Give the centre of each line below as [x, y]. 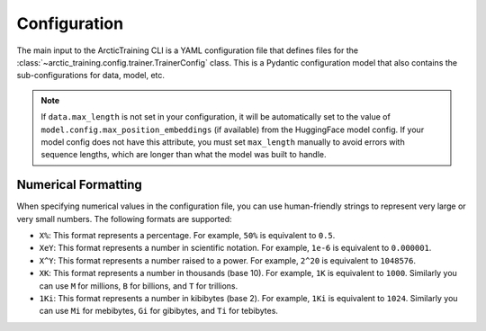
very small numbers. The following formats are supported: [125, 219]
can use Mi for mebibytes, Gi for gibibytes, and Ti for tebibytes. [159, 311]
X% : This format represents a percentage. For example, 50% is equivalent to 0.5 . [187, 235]
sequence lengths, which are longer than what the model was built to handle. [184, 155]
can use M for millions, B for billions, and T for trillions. [139, 286]
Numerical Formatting [80, 185]
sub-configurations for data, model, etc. [91, 76]
